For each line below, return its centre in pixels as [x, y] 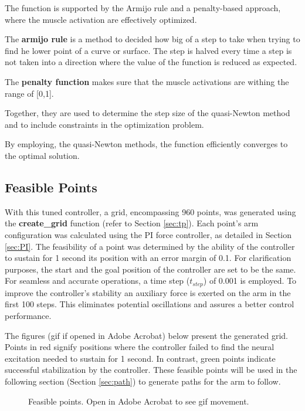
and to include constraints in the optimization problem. [104, 124]
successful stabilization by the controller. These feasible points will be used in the [151, 370]
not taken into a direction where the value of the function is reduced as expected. [151, 62]
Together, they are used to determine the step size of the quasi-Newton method [148, 113]
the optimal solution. [42, 155]
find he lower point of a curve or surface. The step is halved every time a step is [148, 50]
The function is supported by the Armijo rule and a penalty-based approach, [143, 8]
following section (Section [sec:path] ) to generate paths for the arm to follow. [143, 381]
